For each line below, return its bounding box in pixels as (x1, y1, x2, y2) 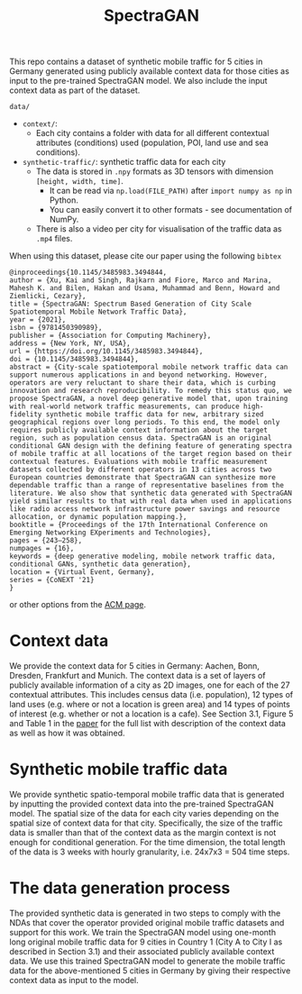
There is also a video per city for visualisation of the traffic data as (35, 223, 282, 234)
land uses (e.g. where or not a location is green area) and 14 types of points (9, 699, 290, 710)
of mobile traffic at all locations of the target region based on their (9, 450, 293, 459)
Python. (49, 195, 78, 205)
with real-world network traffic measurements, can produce (9, 402, 241, 411)
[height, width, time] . (35, 176, 124, 187)
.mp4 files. (35, 233, 73, 244)
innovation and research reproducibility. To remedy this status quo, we (9, 387, 293, 396)
